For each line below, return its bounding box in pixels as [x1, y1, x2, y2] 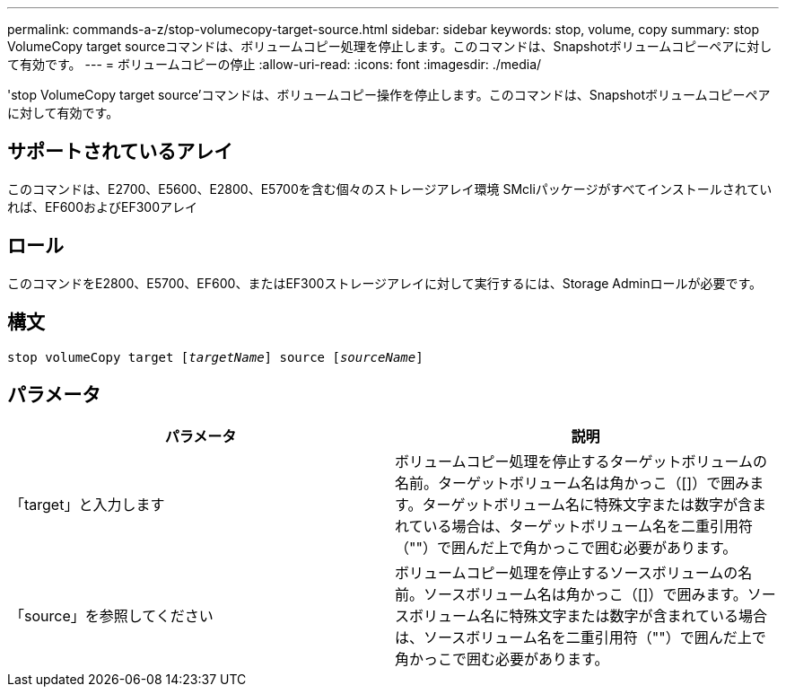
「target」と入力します [10, 496, 165, 514]
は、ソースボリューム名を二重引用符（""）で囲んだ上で [395, 628, 766, 647]
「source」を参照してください [10, 607, 214, 626]
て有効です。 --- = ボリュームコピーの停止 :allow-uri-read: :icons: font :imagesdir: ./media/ [7, 57, 542, 72]
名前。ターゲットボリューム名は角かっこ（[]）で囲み [395, 474, 750, 493]
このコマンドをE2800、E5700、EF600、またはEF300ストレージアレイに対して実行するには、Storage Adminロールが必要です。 [7, 275, 763, 291]
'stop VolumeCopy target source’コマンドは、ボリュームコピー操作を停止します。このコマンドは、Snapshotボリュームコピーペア [7, 87, 771, 102]
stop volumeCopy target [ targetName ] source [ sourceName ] [7, 349, 424, 365]
